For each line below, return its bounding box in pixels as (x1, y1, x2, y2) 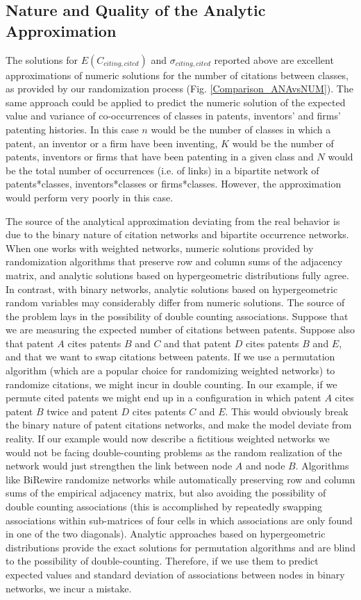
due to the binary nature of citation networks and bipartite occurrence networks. (6, 227, 349, 242)
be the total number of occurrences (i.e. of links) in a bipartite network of (6, 162, 319, 177)
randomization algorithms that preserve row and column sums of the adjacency (6, 254, 343, 269)
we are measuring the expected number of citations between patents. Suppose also (6, 322, 355, 337)
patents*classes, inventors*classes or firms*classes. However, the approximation (6, 176, 342, 191)
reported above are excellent (214, 52, 334, 67)
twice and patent (47, 403, 118, 418)
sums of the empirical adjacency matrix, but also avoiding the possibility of (6, 485, 326, 500)
